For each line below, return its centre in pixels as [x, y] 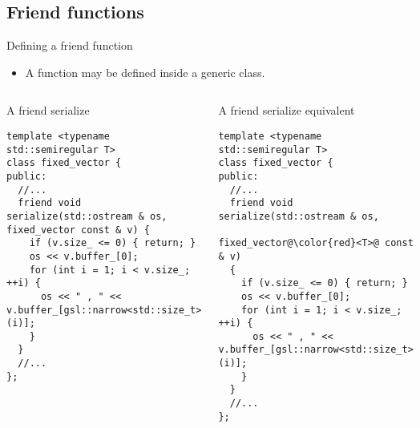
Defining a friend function [70, 45]
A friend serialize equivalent [287, 110]
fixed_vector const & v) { [78, 230]
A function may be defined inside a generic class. [145, 72]
